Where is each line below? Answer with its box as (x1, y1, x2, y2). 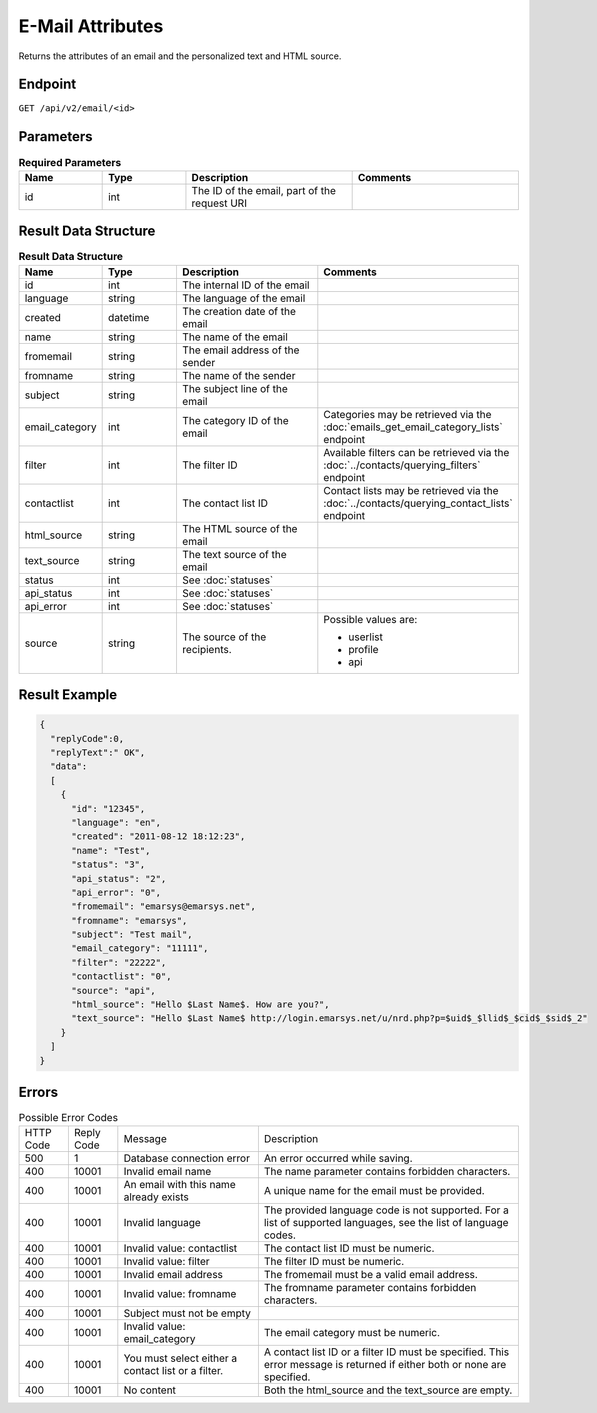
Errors (18, 1084, 59, 1101)
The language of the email (181, 291, 306, 305)
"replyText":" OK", (50, 747, 146, 759)
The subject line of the (181, 381, 289, 395)
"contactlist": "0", (71, 971, 172, 982)
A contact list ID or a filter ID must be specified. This (263, 1345, 510, 1359)
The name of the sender (181, 368, 296, 382)
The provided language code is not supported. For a (263, 1203, 509, 1217)
